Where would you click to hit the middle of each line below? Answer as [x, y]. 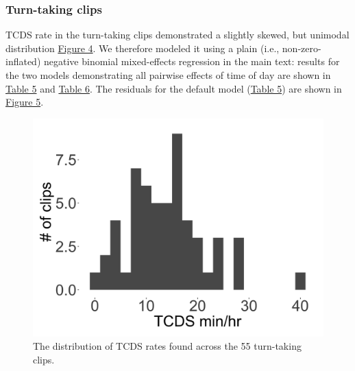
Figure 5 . [25, 102]
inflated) [23, 61]
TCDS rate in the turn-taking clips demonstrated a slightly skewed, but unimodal [177, 35]
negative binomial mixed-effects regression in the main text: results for [192, 61]
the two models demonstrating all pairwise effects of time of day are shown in [168, 75]
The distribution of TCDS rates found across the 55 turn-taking [167, 346]
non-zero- [302, 48]
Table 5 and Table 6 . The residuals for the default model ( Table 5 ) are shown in [174, 88]
